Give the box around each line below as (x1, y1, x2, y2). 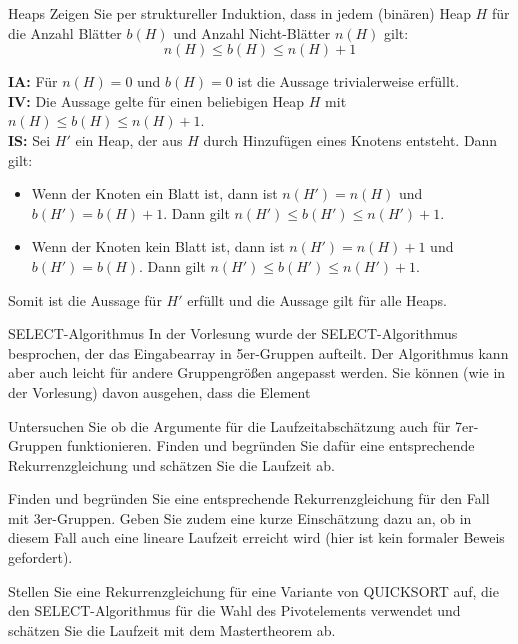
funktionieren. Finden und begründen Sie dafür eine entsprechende (66, 435, 475, 456)
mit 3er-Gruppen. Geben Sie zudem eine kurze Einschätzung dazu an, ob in (8, 507, 472, 528)
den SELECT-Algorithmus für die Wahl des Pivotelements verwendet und (8, 600, 461, 621)
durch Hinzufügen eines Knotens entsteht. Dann (203, 129, 498, 150)
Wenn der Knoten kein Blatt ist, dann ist (31, 236, 285, 257)
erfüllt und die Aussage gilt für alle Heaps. (187, 289, 447, 310)
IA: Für (8, 71, 58, 92)
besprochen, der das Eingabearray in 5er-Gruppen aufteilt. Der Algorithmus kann (8, 342, 509, 363)
